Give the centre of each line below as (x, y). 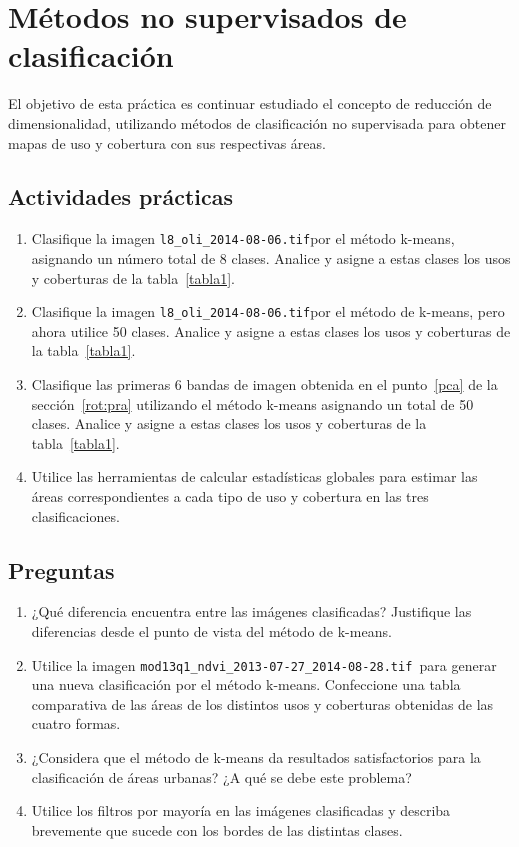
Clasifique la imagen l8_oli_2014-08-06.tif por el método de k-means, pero (268, 311)
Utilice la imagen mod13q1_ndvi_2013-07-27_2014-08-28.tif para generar (264, 664)
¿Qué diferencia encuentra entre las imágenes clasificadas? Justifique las (251, 611)
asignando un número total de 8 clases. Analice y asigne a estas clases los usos (271, 257)
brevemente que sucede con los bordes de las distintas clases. (217, 829)
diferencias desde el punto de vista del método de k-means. (211, 630)
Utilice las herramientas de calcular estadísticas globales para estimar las (254, 476)
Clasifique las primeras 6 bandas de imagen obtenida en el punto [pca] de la (264, 383)
